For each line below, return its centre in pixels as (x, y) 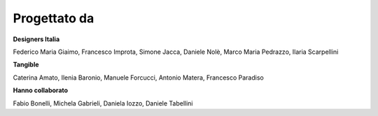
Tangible (26, 65)
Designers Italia (36, 39)
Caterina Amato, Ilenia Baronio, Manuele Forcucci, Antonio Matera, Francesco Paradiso (138, 78)
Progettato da (54, 18)
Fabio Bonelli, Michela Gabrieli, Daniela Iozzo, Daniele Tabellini (103, 103)
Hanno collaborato (41, 90)
